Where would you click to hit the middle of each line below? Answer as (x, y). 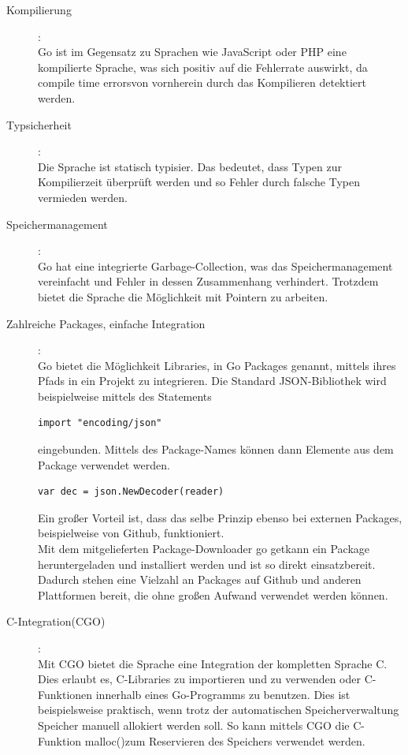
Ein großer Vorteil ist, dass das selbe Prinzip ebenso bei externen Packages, (220, 517)
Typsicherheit (39, 124)
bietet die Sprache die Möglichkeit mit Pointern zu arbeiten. (183, 296)
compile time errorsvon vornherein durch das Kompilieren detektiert (202, 82)
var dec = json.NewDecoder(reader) (131, 492)
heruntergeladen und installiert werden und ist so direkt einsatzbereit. (207, 564)
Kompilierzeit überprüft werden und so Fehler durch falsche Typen (199, 182)
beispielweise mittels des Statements (125, 396)
